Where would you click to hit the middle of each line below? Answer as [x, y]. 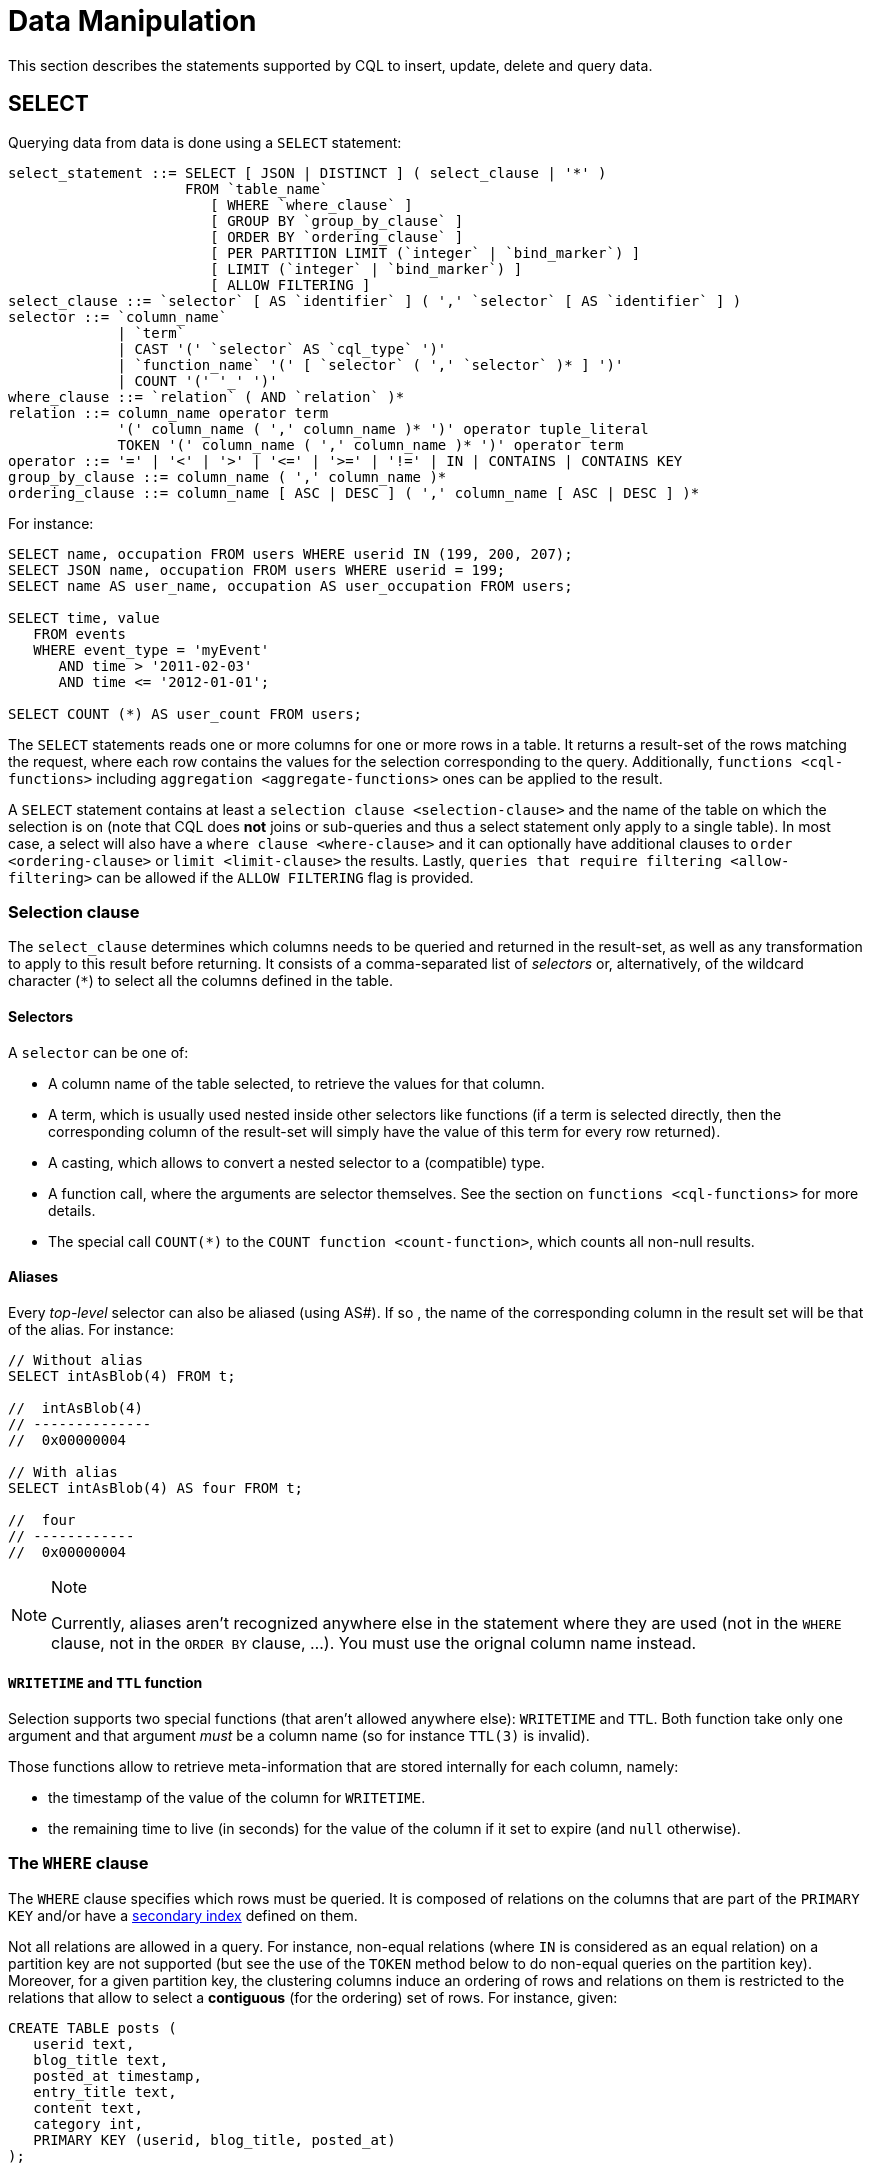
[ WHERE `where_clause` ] [311, 204]
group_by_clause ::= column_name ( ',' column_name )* [227, 476]
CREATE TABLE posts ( [92, 2027]
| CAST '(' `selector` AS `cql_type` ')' [282, 348]
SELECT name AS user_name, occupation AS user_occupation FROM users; [290, 585]
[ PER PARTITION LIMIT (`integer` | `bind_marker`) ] [425, 252]
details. [72, 1210]
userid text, [84, 2043]
